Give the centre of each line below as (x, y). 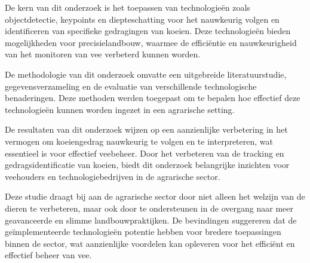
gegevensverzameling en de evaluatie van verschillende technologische (131, 86)
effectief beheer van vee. (48, 255)
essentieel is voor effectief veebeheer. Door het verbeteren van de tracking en (145, 153)
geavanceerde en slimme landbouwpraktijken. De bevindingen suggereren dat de (151, 220)
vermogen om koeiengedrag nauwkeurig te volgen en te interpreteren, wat (139, 141)
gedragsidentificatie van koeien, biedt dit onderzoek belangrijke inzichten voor (147, 165)
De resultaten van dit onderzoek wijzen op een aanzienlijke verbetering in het (146, 129)
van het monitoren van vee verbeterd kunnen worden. (103, 54)
